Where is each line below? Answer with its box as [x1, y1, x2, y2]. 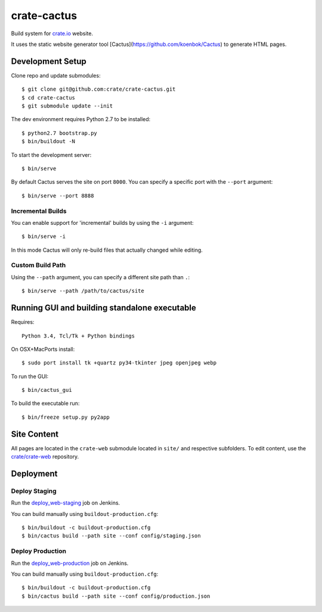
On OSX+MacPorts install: [11, 345, 75, 353]
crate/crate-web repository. [11, 453, 79, 460]
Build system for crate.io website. [11, 30, 94, 37]
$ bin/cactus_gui [21, 387, 72, 394]
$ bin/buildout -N [21, 138, 76, 145]
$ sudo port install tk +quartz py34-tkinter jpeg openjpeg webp [21, 360, 217, 366]
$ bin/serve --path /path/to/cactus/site [21, 288, 144, 295]
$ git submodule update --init [21, 103, 113, 110]
